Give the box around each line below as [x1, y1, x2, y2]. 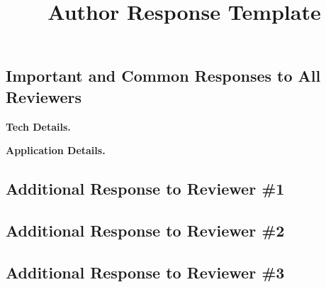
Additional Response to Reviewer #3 [6, 261, 285, 283]
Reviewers [6, 85, 82, 107]
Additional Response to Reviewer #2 [6, 219, 285, 241]
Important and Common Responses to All [6, 65, 321, 87]
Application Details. [6, 143, 106, 158]
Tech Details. [6, 119, 71, 134]
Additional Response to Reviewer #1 [6, 178, 285, 200]
